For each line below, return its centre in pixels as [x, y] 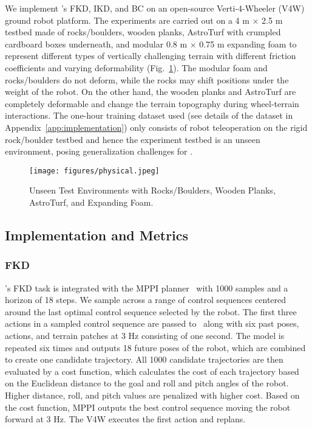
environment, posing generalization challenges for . [99, 151]
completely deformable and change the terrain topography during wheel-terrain [152, 103]
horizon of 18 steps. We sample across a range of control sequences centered [146, 300]
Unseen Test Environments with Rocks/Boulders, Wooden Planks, [152, 190]
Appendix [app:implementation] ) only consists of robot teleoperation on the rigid [156, 127]
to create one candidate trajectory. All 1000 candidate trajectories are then [144, 359]
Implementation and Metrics [97, 235]
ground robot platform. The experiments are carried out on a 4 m [127, 20]
